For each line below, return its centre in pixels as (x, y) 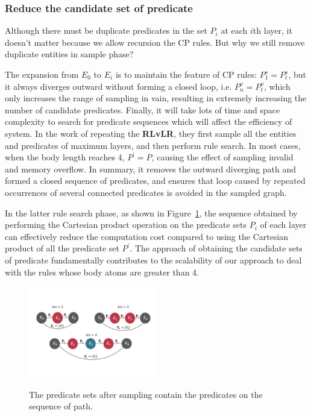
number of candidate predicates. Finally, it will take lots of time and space (143, 109)
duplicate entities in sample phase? (69, 54)
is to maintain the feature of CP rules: (186, 74)
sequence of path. (61, 406)
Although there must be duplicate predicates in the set (106, 30)
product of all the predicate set (62, 248)
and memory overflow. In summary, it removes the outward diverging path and (150, 169)
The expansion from (42, 74)
